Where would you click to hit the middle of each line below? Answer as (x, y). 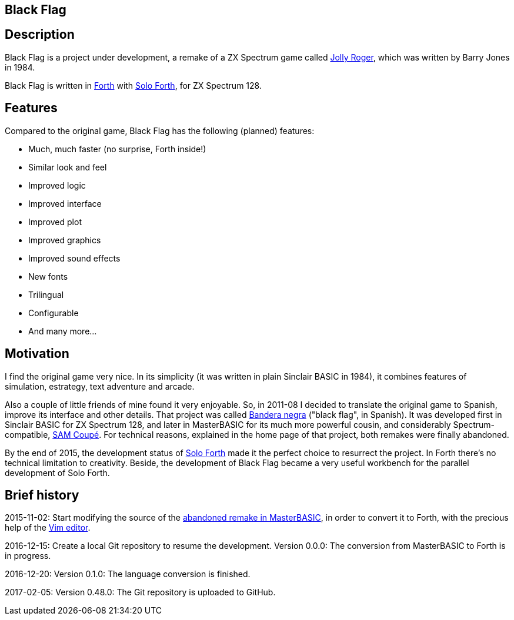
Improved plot (55, 222)
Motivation (37, 354)
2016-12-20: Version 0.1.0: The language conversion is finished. (128, 574)
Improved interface (65, 203)
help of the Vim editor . (48, 528)
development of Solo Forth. (57, 472)
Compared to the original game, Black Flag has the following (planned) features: (160, 130)
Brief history (42, 495)
